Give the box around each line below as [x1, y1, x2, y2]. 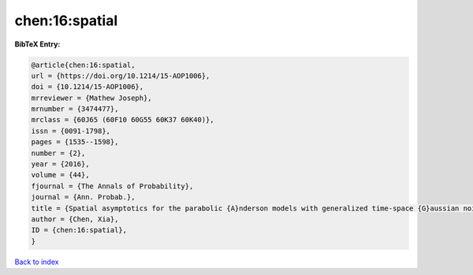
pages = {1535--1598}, [31, 138, 119, 147]
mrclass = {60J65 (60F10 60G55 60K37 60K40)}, [31, 115, 214, 124]
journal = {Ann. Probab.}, [31, 193, 136, 202]
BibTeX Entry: [14, 39, 61, 49]
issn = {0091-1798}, [31, 126, 110, 136]
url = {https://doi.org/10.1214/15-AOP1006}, [31, 71, 210, 80]
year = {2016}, [31, 160, 90, 169]
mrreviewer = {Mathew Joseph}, [31, 93, 153, 102]
